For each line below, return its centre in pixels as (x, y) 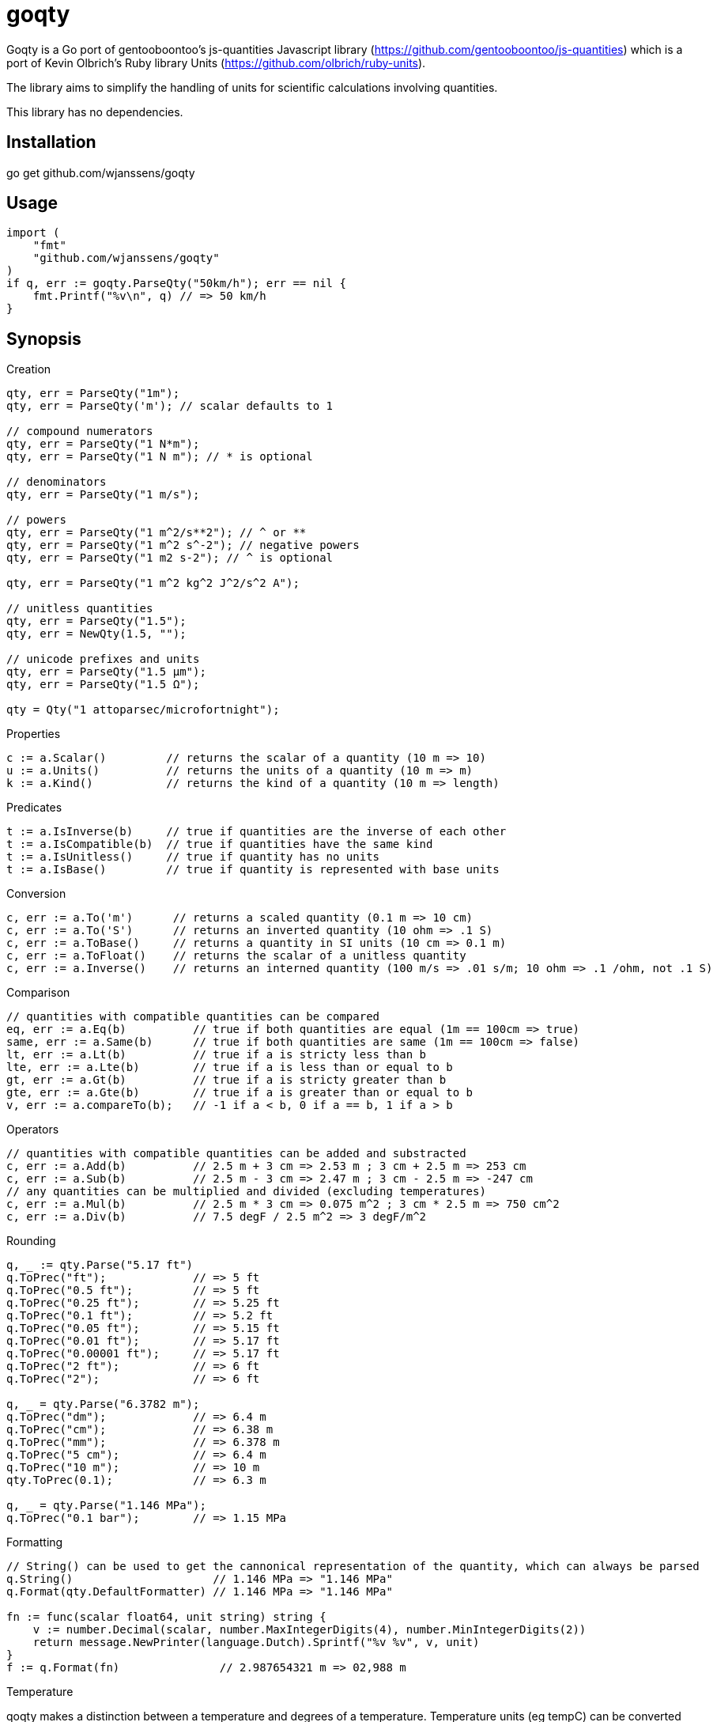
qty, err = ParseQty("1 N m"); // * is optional (160, 457)
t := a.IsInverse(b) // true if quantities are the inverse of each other (257, 832)
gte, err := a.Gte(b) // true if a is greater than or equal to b (240, 1093)
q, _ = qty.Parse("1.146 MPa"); (106, 1506)
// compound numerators (80, 431)
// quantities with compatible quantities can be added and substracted (236, 1154)
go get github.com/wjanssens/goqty (101, 172)
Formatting (35, 1542)
